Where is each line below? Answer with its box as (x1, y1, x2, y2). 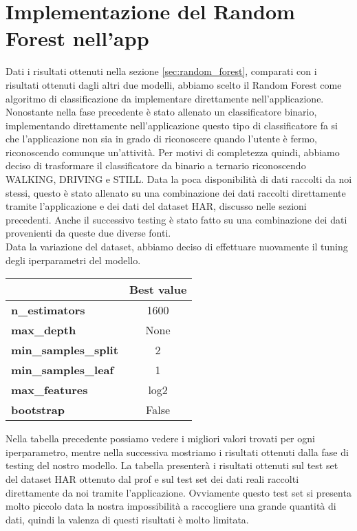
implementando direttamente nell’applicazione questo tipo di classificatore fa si (6, 118, 338, 132)
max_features (11, 382, 88, 398)
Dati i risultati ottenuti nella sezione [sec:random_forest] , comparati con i (6, 64, 317, 78)
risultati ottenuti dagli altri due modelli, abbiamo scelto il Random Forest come (6, 77, 342, 91)
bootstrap (11, 402, 65, 418)
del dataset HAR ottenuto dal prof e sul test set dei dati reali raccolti (6, 472, 299, 486)
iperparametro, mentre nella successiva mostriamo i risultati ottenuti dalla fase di (6, 444, 349, 459)
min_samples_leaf (11, 362, 114, 378)
